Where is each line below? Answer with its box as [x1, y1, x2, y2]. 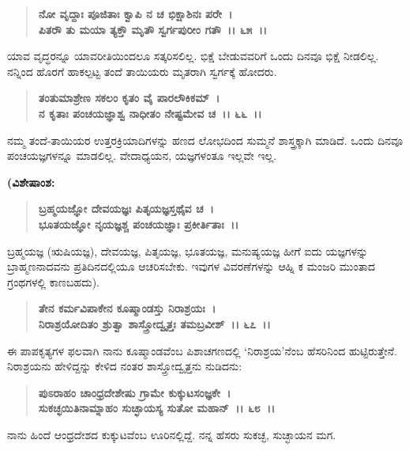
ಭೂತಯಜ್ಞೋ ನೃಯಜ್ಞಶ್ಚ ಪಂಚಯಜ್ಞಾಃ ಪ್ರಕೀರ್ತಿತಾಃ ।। [38, 215, 239, 232]
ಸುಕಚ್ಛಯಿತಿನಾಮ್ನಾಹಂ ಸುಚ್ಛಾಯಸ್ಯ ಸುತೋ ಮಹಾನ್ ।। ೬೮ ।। [38, 400, 276, 416]
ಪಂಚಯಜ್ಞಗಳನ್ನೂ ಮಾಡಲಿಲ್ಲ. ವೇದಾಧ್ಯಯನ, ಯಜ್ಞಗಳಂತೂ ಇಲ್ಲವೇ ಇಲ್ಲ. [7, 147, 277, 164]
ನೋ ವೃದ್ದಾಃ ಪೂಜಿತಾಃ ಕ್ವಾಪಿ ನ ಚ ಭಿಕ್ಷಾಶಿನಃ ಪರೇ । [38, 6, 233, 21]
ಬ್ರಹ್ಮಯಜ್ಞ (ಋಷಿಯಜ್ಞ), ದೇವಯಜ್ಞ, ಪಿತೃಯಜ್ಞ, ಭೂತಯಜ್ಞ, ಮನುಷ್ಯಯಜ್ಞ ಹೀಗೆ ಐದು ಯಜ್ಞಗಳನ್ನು [7, 242, 369, 259]
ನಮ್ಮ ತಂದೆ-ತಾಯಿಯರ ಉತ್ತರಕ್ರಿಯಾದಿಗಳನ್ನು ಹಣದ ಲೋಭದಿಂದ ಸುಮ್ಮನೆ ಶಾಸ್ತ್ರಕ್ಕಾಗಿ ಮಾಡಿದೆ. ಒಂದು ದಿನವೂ [7, 131, 403, 148]
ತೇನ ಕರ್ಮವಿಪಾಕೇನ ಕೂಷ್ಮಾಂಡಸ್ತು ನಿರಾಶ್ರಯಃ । [38, 300, 216, 316]
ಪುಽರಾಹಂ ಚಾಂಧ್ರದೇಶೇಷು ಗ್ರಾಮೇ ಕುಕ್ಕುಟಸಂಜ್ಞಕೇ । [38, 384, 231, 400]
